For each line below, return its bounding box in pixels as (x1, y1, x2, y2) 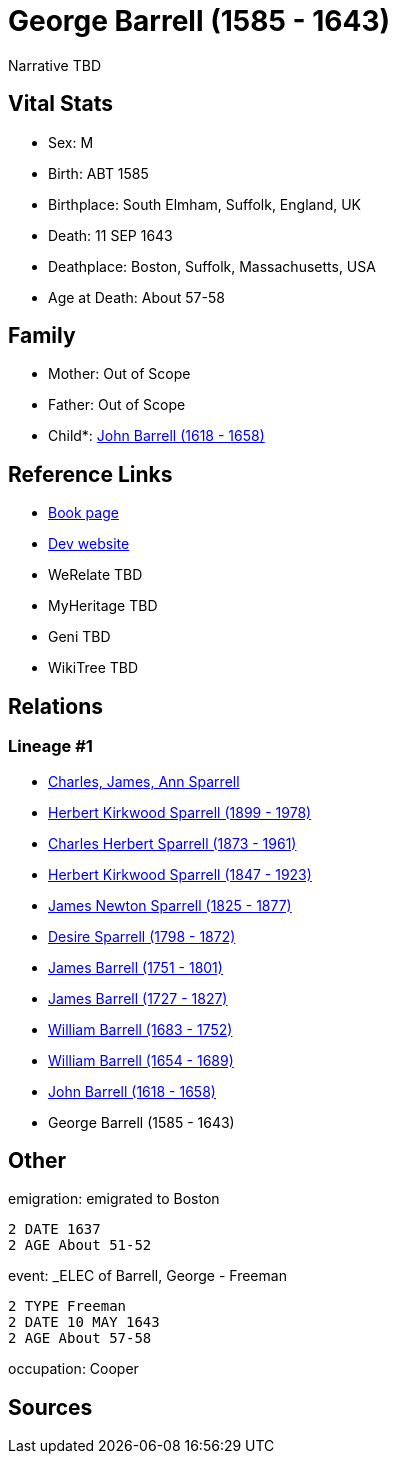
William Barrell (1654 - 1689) (48, 1051, 234, 1069)
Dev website (48, 535, 130, 553)
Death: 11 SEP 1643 (48, 226, 173, 244)
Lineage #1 (8, 736, 93, 757)
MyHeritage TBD (48, 597, 158, 615)
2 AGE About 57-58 (8, 1330, 152, 1347)
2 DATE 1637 (8, 1221, 101, 1238)
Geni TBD (48, 628, 111, 646)
